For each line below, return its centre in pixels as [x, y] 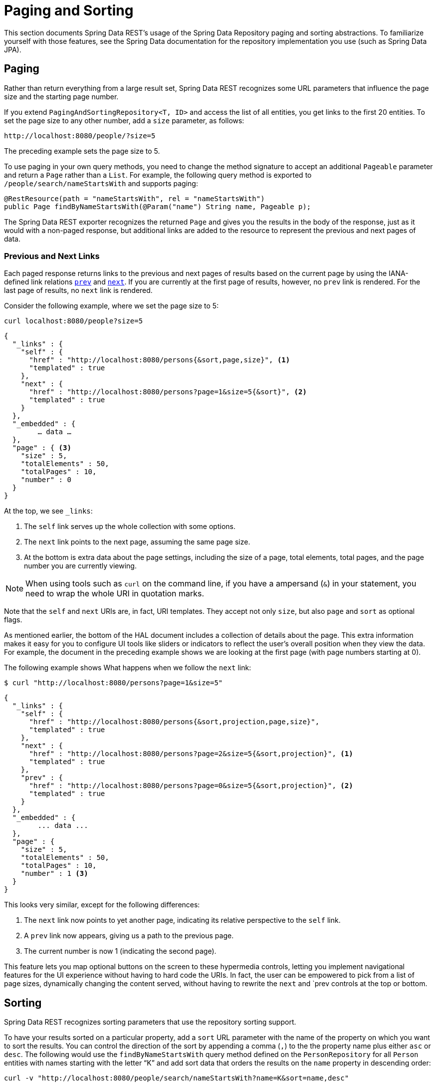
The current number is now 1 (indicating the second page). [120, 951]
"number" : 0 [46, 480]
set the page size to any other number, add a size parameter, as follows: [124, 120]
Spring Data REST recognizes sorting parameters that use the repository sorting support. [150, 1022]
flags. [13, 620]
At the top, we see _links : [48, 511]
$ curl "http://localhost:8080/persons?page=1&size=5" [113, 683]
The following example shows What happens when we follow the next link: [128, 668]
